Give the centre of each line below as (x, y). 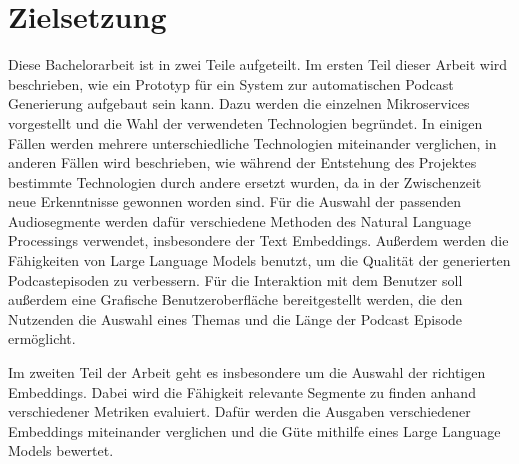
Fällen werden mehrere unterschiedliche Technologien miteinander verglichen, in (252, 142)
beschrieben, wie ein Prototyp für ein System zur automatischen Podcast (231, 83)
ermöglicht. (42, 338)
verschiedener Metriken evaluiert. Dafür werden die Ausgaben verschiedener (239, 411)
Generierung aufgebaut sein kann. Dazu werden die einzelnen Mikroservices (239, 103)
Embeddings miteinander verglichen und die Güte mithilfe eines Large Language (254, 430)
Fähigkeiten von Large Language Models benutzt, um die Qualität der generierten (259, 260)
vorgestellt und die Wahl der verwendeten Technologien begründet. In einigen (245, 122)
